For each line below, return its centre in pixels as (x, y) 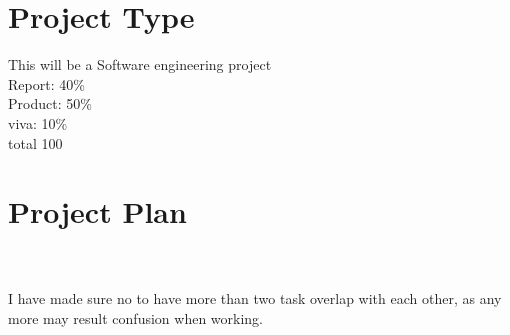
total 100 (35, 142)
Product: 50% (50, 103)
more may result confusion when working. (135, 318)
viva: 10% (38, 122)
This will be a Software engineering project (140, 64)
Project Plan (97, 211)
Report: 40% (46, 83)
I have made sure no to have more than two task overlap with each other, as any (255, 298)
